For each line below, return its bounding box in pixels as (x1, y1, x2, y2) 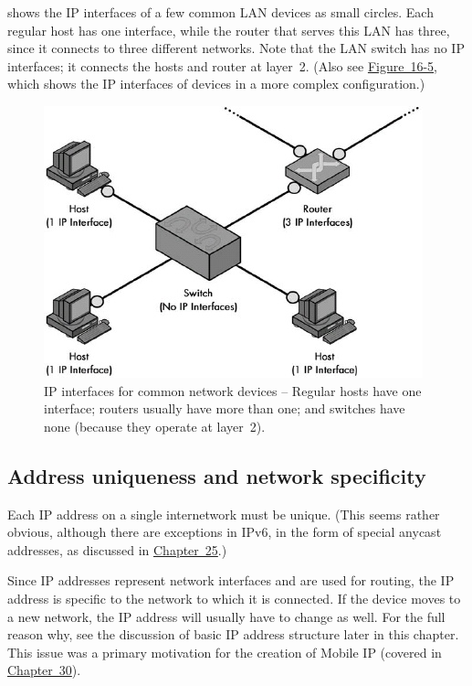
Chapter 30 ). (7, 660, 81, 680)
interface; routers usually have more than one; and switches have (44, 399, 405, 418)
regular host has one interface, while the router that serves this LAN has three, (7, 20, 450, 39)
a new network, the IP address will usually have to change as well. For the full (7, 606, 446, 626)
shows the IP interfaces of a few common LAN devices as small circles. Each (7, 3, 434, 21)
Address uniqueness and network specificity (7, 461, 426, 489)
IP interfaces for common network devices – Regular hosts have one (44, 381, 422, 400)
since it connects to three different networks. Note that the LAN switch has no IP (7, 38, 465, 58)
